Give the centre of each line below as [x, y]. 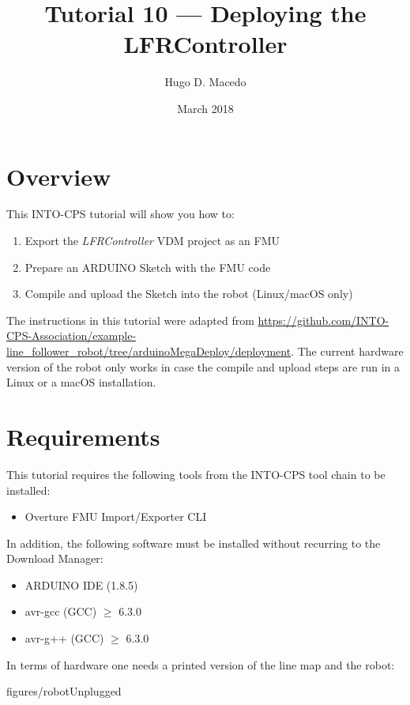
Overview [59, 176]
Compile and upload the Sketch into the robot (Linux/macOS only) [189, 294]
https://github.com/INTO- [323, 320]
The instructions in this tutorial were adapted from [130, 320]
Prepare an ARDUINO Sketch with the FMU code [148, 267]
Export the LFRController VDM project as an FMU [152, 241]
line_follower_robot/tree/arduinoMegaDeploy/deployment [149, 351]
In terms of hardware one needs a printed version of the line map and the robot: [201, 664]
